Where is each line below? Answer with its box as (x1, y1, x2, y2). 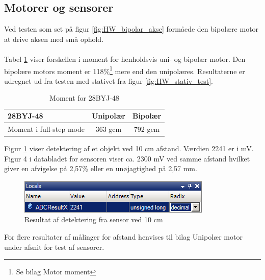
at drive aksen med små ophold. (4, 33, 104, 44)
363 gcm (95, 123, 122, 134)
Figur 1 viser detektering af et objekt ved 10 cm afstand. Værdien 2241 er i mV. (4, 143, 254, 153)
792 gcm (134, 123, 160, 134)
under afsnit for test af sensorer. (4, 241, 104, 252)
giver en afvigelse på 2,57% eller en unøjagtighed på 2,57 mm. (4, 163, 197, 174)
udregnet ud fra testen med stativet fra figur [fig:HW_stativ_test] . (4, 75, 214, 86)
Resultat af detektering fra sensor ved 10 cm (24, 214, 163, 225)
